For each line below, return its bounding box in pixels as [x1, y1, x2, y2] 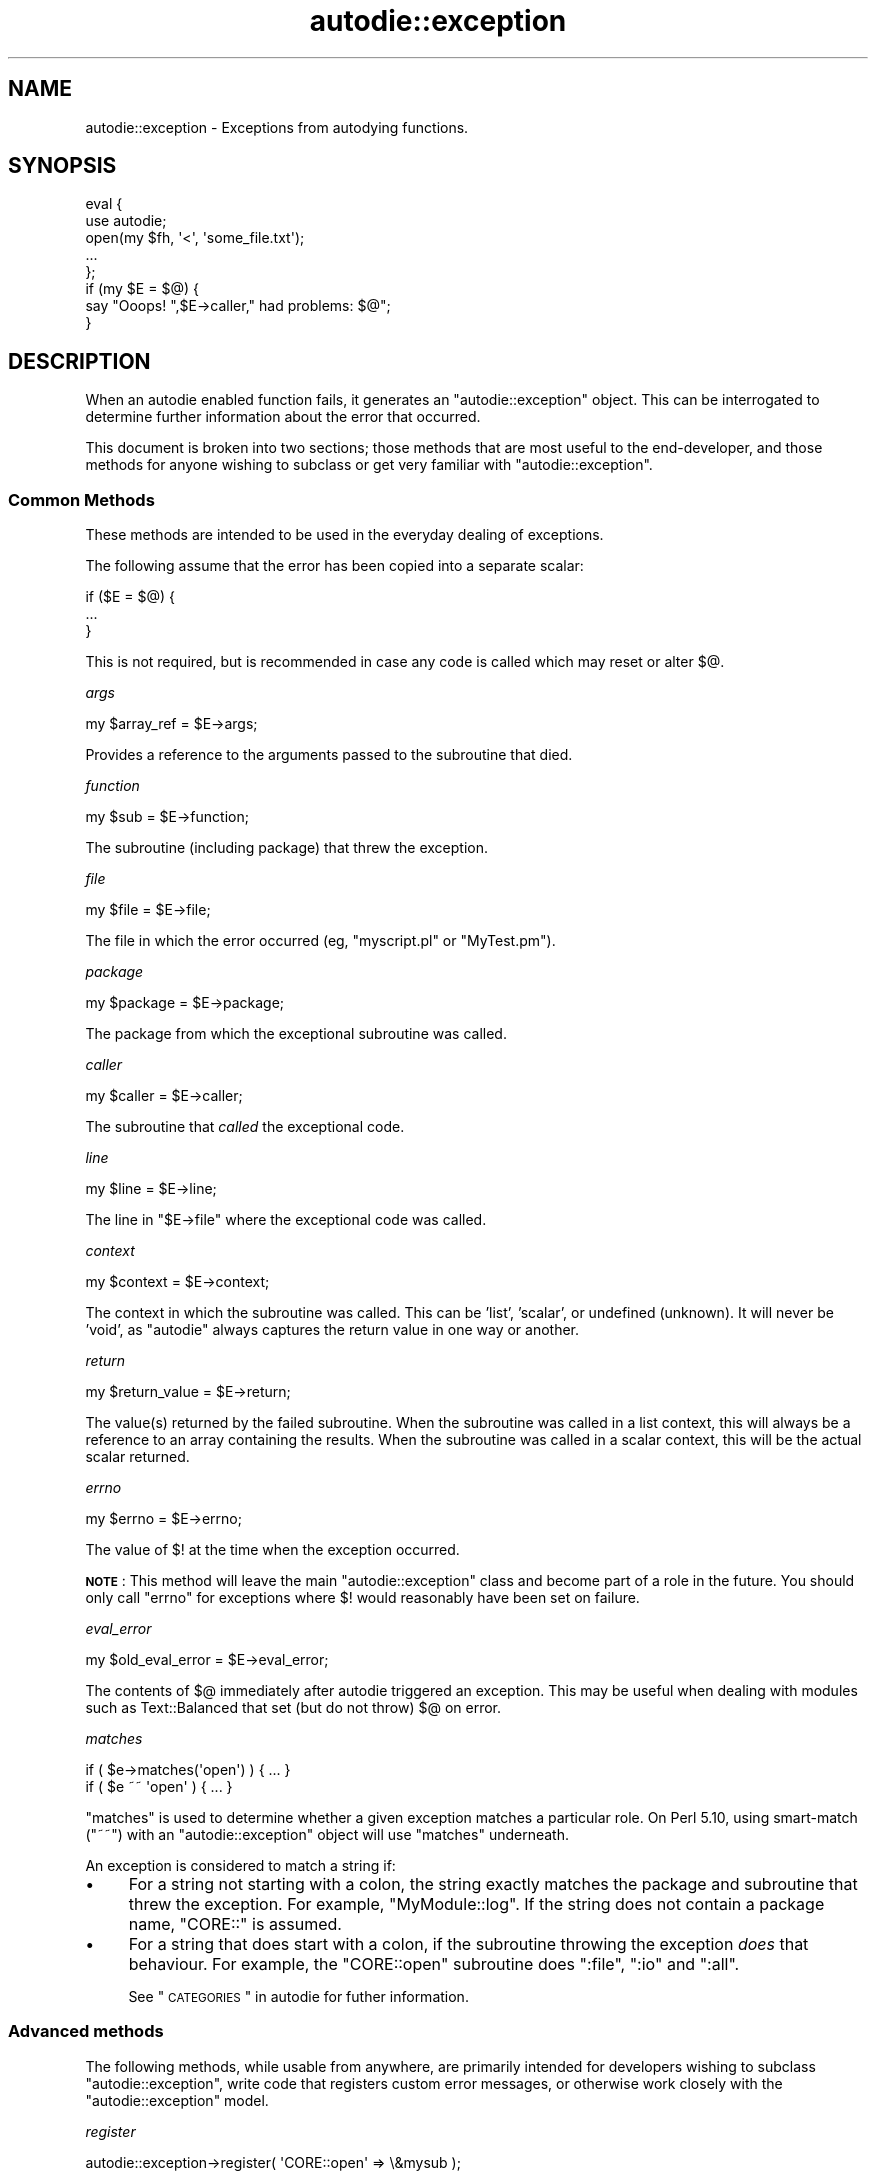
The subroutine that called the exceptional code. [85, 1118, 405, 1136]
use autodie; [85, 212, 167, 230]
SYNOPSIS [8, 153, 117, 179]
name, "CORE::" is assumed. [128, 1914, 342, 1935]
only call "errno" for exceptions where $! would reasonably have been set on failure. [85, 1589, 640, 1607]
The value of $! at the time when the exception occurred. [85, 1541, 460, 1559]
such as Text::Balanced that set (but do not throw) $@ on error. [85, 1699, 501, 1717]
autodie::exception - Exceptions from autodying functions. [85, 118, 469, 136]
